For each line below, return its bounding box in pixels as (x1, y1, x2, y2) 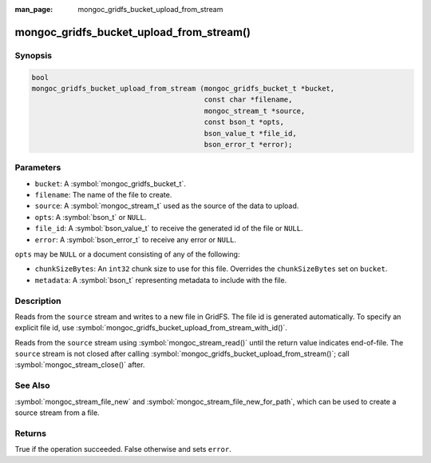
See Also (14, 380, 50, 391)
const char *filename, (204, 95, 293, 104)
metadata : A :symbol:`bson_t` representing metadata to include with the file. (34, 275, 287, 285)
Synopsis (14, 50, 52, 61)
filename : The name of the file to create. (34, 190, 172, 200)
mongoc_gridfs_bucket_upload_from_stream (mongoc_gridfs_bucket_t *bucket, (31, 84, 335, 93)
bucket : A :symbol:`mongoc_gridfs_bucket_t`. (34, 178, 187, 188)
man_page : (14, 5, 53, 14)
